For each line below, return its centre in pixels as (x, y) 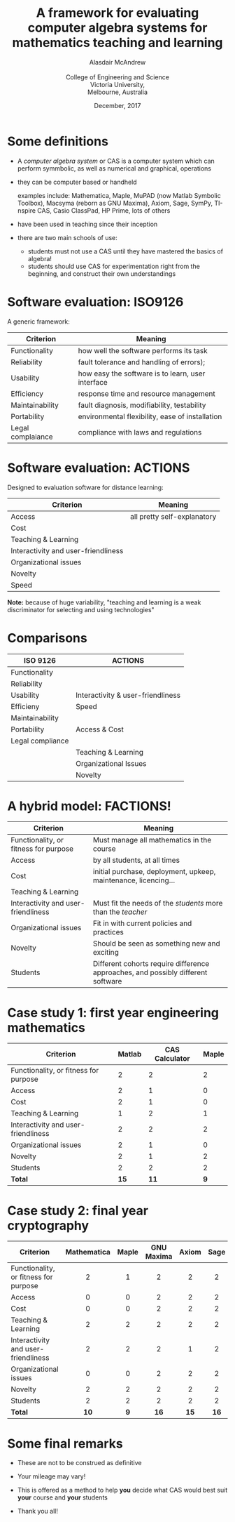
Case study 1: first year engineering (113, 1013)
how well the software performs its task (143, 350)
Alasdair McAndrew (117, 62)
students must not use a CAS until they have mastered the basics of (126, 251)
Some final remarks (65, 1443)
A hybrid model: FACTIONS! (89, 806)
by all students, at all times (137, 860)
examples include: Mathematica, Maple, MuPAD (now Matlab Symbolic (119, 195)
